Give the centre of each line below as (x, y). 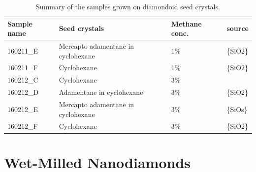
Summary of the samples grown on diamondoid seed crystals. (128, 6)
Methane (186, 23)
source (238, 28)
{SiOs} (237, 109)
